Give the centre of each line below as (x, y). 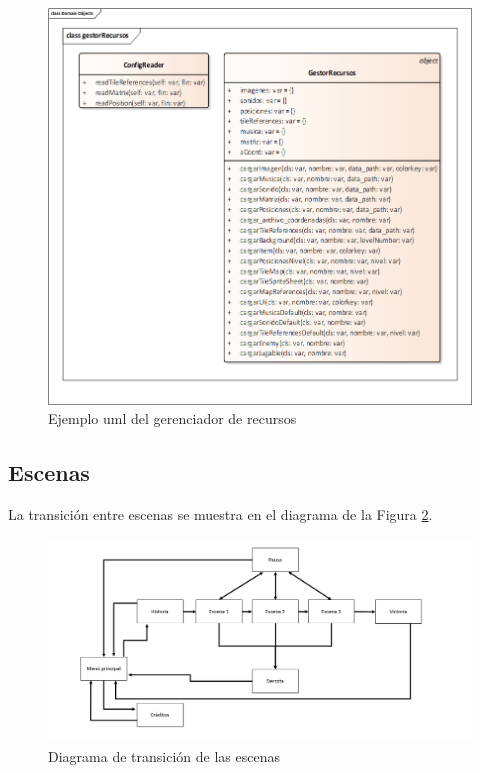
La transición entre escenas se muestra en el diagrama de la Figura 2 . (220, 514)
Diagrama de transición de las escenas (164, 755)
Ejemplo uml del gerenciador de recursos (172, 418)
